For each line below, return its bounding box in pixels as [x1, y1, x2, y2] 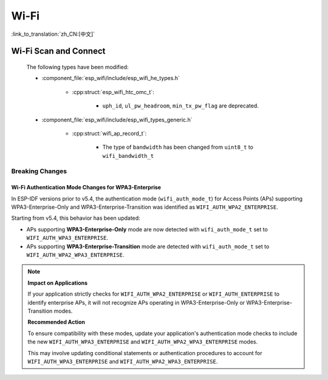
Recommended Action [27, 319, 85, 326]
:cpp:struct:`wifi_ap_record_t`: [72, 129, 147, 137]
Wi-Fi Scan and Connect [11, 46, 106, 56]
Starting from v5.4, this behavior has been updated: [11, 214, 141, 222]
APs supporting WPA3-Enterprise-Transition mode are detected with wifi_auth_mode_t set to [26, 243, 270, 250]
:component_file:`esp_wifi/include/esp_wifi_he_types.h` [41, 75, 180, 82]
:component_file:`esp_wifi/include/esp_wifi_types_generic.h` [41, 116, 193, 123]
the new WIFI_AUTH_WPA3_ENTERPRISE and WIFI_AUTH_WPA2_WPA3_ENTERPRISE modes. [27, 338, 258, 345]
